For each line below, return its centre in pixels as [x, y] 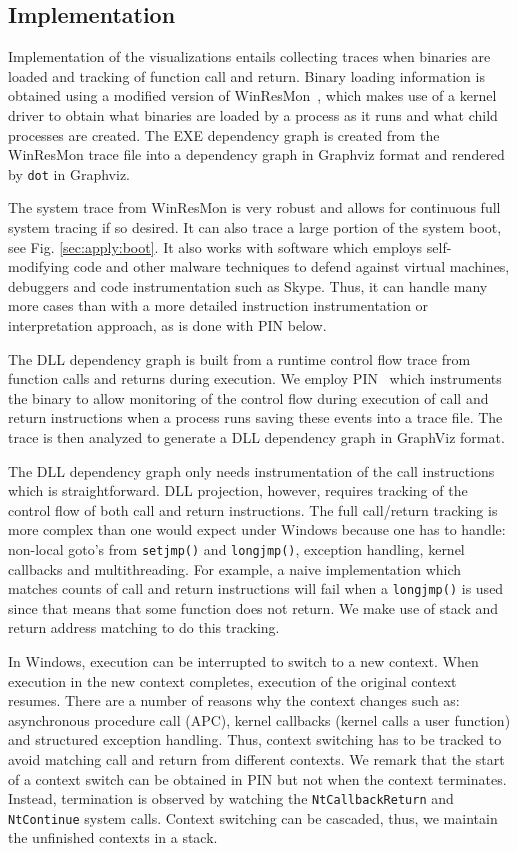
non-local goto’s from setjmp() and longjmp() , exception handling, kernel [236, 548]
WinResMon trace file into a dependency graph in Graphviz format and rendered [256, 154]
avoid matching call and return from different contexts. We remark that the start [256, 758]
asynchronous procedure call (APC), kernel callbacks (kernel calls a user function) [259, 719]
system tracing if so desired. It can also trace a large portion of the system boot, [255, 227]
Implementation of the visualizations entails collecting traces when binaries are [249, 56]
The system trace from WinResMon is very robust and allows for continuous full [254, 207]
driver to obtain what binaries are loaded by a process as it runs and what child [253, 114]
